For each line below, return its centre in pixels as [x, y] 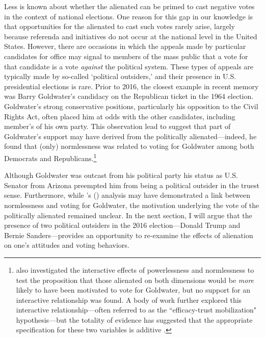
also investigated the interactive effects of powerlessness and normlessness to [135, 269]
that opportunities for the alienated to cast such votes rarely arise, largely [120, 26]
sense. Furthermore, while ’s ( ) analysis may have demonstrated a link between [127, 195]
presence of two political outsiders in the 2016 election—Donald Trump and [122, 225]
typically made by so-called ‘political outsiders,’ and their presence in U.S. [120, 76]
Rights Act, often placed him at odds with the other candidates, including [120, 116]
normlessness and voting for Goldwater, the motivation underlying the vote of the [132, 205]
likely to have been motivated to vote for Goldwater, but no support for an [133, 290]
